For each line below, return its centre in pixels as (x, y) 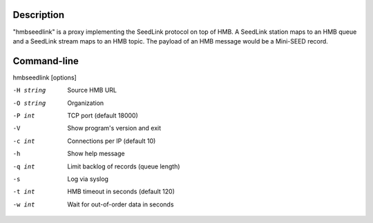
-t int (24, 192)
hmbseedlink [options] (45, 77)
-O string (29, 103)
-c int (24, 141)
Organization (86, 103)
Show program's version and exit (114, 128)
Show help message (96, 154)
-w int (24, 204)
